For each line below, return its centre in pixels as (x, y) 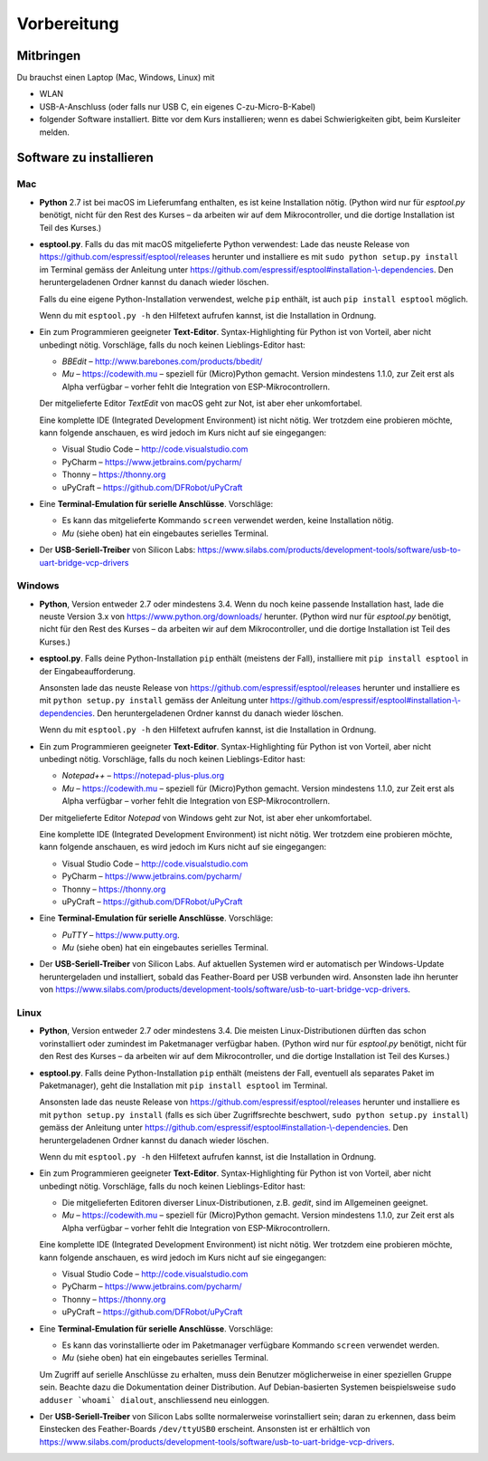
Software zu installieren (85, 158)
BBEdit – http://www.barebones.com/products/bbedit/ (162, 361)
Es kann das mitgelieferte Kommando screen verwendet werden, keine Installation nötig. (228, 520)
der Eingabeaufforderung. (87, 671)
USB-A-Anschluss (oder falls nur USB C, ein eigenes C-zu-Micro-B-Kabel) (178, 106)
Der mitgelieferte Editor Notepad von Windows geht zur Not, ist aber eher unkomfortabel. (206, 817)
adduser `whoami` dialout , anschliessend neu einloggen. (155, 1399)
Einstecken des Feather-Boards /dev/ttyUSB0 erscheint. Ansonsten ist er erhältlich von (205, 1429)
